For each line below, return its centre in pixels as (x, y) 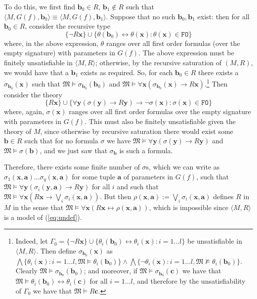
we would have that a (37, 72)
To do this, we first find (40, 6)
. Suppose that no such (141, 16)
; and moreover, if (110, 271)
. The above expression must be (186, 53)
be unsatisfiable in (215, 241)
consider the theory (33, 94)
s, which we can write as (183, 167)
